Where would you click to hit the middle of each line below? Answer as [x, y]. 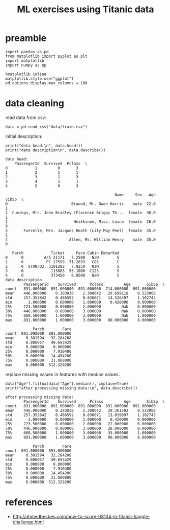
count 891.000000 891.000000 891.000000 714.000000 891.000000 [81, 289]
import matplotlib [25, 61]
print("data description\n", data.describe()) [55, 150]
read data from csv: [26, 117]
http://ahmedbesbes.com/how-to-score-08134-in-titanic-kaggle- [81, 516]
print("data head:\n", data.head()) [44, 146]
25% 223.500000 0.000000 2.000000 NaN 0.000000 [81, 307]
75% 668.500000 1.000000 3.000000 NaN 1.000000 [81, 315]
